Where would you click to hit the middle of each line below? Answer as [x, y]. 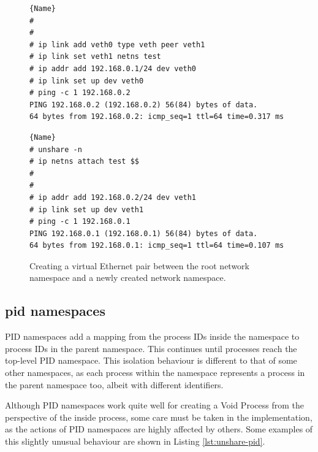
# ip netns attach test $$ [84, 162]
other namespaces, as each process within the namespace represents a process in [155, 373]
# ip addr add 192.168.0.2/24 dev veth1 [113, 197]
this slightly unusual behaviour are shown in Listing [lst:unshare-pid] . [135, 441]
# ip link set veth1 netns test [95, 57]
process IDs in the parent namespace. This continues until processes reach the [151, 348]
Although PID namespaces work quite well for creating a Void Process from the [154, 405]
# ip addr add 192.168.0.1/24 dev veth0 [113, 68]
